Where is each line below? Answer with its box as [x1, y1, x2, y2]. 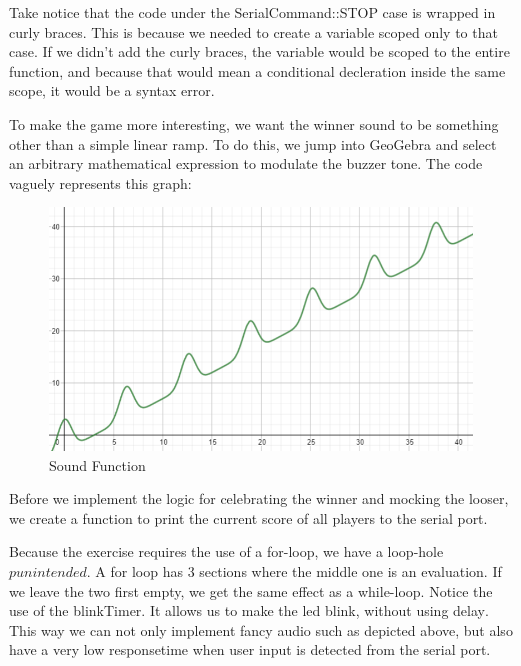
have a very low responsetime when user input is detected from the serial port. [9, 639, 491, 660]
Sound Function [49, 454, 146, 475]
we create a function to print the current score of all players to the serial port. [9, 507, 488, 528]
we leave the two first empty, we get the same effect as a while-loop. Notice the [9, 580, 493, 601]
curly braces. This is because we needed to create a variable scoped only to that [9, 21, 498, 42]
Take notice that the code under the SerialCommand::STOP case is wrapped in [9, 2, 496, 22]
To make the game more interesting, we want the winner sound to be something [9, 113, 499, 134]
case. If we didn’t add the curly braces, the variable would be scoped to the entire [9, 41, 510, 62]
